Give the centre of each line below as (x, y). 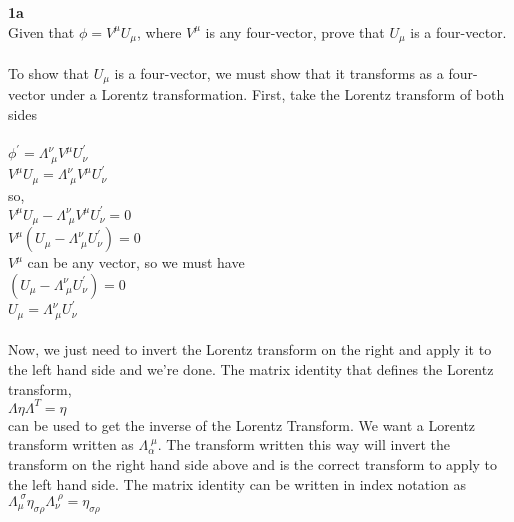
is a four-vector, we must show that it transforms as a (279, 72)
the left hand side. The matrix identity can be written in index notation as (237, 483)
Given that (41, 31)
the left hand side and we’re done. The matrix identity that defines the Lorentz (251, 369)
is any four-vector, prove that (295, 31)
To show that (48, 72)
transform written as (71, 444)
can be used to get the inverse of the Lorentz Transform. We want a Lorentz (242, 424)
